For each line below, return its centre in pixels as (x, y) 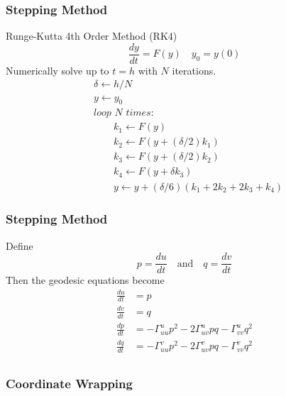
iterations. (194, 70)
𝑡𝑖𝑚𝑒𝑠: (140, 113)
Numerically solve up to (57, 70)
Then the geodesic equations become (85, 280)
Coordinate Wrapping (69, 384)
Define (20, 245)
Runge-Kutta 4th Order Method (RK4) (92, 36)
